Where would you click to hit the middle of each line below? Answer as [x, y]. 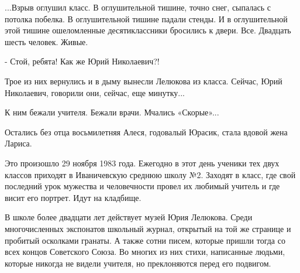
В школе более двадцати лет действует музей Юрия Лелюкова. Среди [129, 217]
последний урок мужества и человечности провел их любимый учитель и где [142, 186]
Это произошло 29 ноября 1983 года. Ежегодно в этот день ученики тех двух [142, 163]
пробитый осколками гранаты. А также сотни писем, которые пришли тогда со [145, 240]
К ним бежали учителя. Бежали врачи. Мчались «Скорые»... [112, 112]
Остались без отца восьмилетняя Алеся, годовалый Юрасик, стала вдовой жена [146, 132]
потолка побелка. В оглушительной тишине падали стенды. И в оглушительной [146, 18]
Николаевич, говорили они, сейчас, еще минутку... [95, 92]
